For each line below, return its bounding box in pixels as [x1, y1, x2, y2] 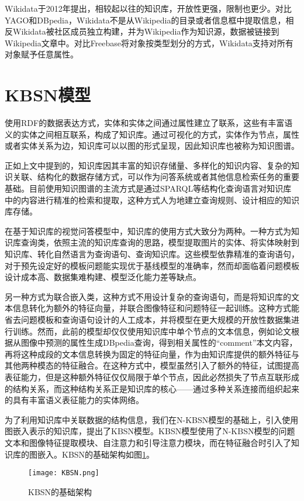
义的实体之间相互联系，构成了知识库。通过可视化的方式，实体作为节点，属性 [5, 128, 299, 140]
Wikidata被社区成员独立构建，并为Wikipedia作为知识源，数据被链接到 [12, 25, 279, 38]
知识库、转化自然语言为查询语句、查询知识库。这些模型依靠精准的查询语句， [5, 248, 299, 260]
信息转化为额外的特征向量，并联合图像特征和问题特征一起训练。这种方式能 [12, 302, 299, 314]
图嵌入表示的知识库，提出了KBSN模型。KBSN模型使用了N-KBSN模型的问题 [5, 425, 295, 437]
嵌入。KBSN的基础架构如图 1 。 [37, 448, 155, 460]
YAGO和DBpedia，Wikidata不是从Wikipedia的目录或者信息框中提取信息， [5, 13, 286, 26]
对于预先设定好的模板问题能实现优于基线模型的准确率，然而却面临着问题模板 [5, 259, 299, 271]
